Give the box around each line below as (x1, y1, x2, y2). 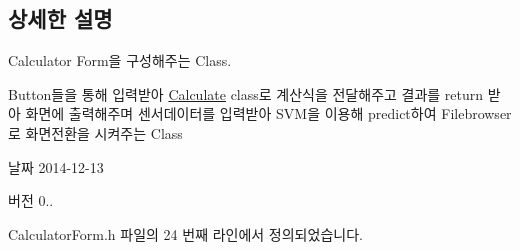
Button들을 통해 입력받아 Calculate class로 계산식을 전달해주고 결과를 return (8, 83, 484, 104)
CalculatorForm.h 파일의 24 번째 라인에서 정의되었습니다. (8, 223, 363, 244)
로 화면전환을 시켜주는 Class (8, 122, 183, 143)
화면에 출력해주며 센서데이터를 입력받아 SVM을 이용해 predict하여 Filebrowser (25, 103, 512, 124)
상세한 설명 (8, 3, 113, 34)
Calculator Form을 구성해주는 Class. (8, 50, 232, 71)
